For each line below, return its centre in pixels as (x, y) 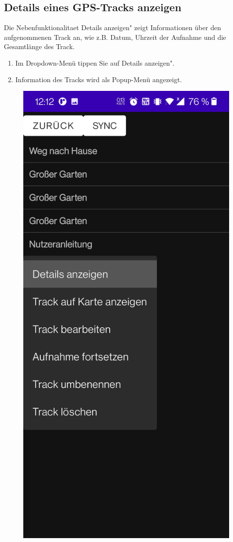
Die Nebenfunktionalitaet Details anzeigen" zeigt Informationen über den (113, 27)
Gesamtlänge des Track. (39, 46)
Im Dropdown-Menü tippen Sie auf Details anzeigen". (95, 62)
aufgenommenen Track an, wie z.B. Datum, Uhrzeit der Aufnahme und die (115, 37)
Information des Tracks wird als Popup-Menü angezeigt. (99, 79)
